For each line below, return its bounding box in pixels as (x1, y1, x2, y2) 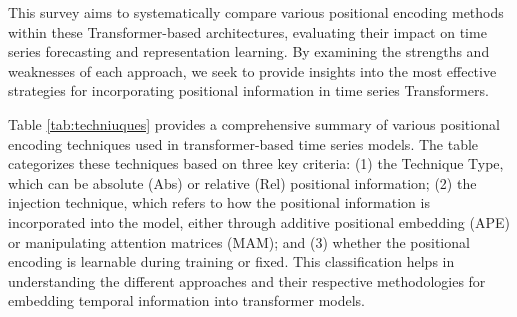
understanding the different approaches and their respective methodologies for (8, 270, 486, 291)
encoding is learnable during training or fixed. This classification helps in (8, 251, 455, 272)
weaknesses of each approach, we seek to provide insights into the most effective (8, 60, 497, 81)
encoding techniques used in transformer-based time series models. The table (8, 133, 479, 154)
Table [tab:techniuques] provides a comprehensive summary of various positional (8, 113, 500, 134)
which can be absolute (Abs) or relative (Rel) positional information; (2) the (8, 172, 477, 193)
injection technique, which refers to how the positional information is (8, 192, 430, 213)
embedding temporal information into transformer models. (8, 290, 365, 311)
